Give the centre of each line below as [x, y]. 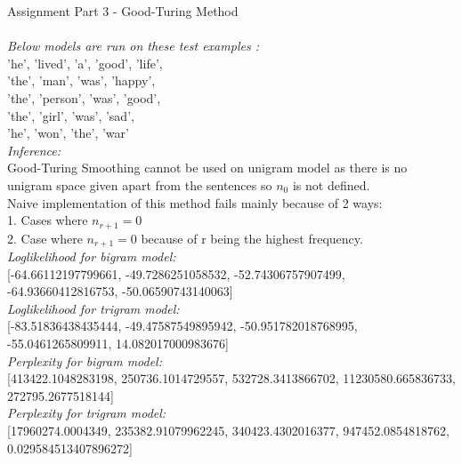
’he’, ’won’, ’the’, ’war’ [68, 133]
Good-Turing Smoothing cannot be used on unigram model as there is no [207, 168]
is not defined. [331, 184]
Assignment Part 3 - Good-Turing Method [123, 11]
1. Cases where [48, 220]
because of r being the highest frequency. [252, 238]
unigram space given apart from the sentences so [140, 184]
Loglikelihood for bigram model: [92, 256]
